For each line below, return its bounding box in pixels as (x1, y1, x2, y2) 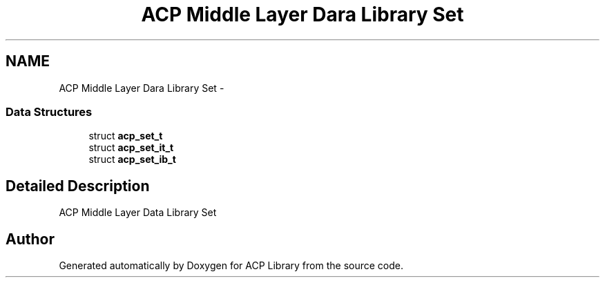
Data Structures (6, 104, 93, 119)
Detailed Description (6, 177, 150, 195)
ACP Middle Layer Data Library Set (59, 206, 217, 219)
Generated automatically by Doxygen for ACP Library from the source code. (59, 260, 403, 272)
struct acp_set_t (88, 130, 163, 142)
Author (6, 230, 55, 248)
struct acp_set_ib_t (88, 153, 176, 166)
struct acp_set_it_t (88, 141, 174, 154)
